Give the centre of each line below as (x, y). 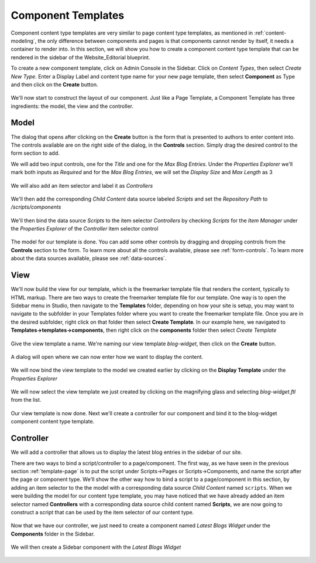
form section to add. (35, 153)
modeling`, (24, 40)
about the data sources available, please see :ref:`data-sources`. (89, 259)
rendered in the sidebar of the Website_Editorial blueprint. (80, 57)
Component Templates (68, 15)
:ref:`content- (270, 33)
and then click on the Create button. (55, 84)
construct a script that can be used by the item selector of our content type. (102, 512)
